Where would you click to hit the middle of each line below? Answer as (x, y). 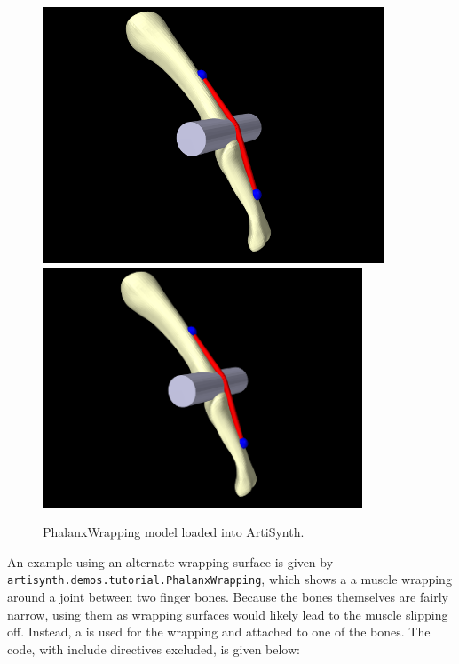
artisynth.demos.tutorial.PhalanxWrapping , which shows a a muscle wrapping (229, 579)
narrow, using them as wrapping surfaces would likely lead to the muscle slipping (228, 614)
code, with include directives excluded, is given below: (154, 648)
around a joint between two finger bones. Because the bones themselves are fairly (228, 597)
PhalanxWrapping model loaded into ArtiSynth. (174, 532)
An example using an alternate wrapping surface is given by (170, 561)
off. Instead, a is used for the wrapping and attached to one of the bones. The (219, 632)
